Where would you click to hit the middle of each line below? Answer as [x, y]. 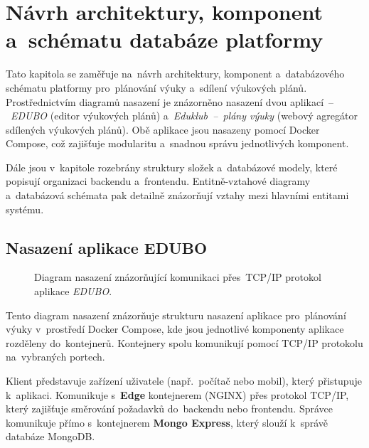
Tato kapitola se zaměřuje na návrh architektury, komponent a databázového [175, 74]
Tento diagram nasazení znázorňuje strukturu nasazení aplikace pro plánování [176, 315]
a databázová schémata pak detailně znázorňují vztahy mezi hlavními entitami [177, 195]
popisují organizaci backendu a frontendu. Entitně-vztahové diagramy [158, 181]
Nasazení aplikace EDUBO [107, 247]
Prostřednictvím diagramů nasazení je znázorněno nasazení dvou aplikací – [170, 101]
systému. [25, 209]
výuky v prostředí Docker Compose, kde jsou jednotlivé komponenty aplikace [175, 329]
